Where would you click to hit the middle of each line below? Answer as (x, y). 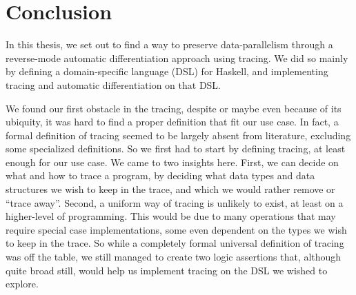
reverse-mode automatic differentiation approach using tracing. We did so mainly (177, 58)
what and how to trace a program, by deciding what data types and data (160, 175)
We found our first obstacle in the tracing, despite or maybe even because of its (174, 108)
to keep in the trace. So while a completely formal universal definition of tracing (175, 243)
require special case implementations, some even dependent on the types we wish (176, 229)
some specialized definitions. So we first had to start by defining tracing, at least (176, 149)
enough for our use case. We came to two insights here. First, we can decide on (172, 162)
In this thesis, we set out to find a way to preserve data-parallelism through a (169, 44)
